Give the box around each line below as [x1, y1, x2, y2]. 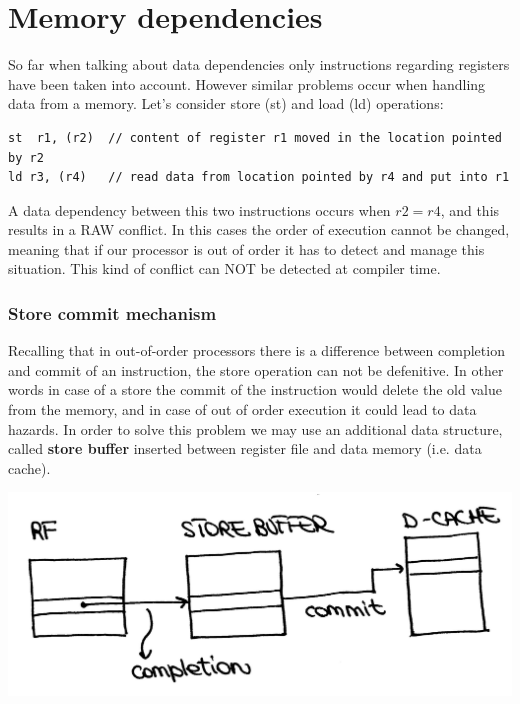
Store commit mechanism [8, 300, 217, 325]
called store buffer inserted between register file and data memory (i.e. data [8, 438, 482, 459]
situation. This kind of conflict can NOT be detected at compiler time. [8, 258, 441, 279]
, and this [440, 199, 500, 220]
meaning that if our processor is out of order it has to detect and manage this [8, 238, 485, 259]
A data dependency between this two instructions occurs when [8, 199, 391, 220]
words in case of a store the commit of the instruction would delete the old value [8, 379, 502, 400]
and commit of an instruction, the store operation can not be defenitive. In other [8, 359, 504, 380]
